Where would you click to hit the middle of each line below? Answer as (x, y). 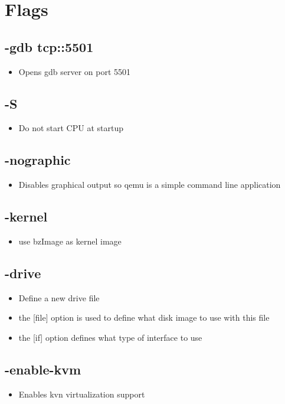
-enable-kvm (43, 369)
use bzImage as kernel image (70, 241)
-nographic (38, 160)
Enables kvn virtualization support (82, 394)
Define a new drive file (59, 297)
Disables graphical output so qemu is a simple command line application (150, 185)
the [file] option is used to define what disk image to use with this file (144, 317)
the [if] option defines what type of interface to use (110, 337)
